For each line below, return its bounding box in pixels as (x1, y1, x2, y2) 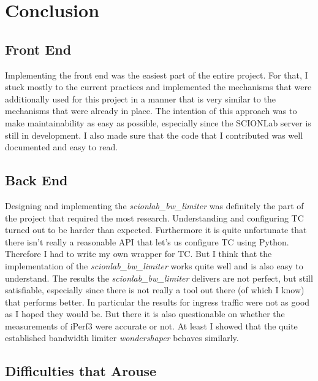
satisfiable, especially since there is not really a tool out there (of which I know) (5, 283, 305, 296)
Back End (5, 171, 68, 190)
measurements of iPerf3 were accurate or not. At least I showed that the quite (5, 319, 298, 332)
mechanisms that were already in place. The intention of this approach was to (5, 104, 297, 117)
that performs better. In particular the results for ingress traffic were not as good (5, 295, 310, 308)
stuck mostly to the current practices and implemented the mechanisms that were (5, 80, 312, 93)
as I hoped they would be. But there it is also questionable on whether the (5, 307, 285, 320)
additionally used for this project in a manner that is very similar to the (5, 92, 276, 105)
